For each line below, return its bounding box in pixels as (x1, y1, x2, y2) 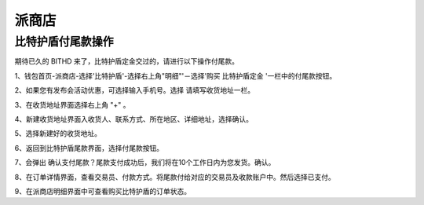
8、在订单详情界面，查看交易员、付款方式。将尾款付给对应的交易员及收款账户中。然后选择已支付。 (14, 172, 335, 181)
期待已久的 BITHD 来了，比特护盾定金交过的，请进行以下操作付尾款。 (14, 57, 239, 66)
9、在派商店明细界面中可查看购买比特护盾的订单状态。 (14, 186, 192, 196)
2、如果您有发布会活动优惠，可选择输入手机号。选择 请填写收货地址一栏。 (14, 86, 255, 95)
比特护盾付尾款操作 (14, 35, 114, 49)
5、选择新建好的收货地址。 (14, 129, 102, 138)
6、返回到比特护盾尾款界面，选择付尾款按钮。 (14, 143, 164, 152)
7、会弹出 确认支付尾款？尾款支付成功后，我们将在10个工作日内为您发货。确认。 (14, 158, 276, 167)
